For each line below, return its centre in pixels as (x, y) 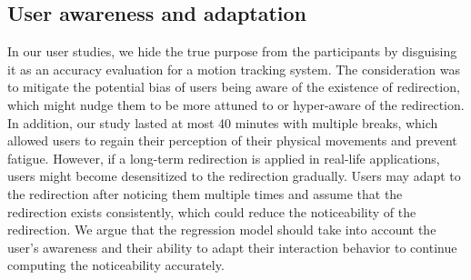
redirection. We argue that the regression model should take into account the (222, 230)
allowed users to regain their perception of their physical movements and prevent (232, 140)
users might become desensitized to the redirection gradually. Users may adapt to (234, 176)
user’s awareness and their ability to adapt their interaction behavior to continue (232, 247)
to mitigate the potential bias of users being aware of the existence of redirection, (234, 87)
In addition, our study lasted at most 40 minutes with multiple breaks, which (223, 122)
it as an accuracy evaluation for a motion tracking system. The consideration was (234, 69)
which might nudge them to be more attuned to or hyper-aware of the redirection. (236, 104)
